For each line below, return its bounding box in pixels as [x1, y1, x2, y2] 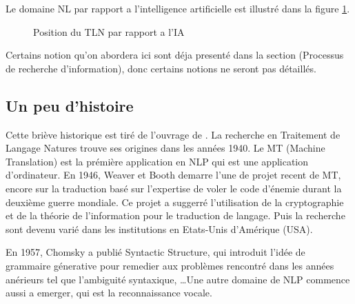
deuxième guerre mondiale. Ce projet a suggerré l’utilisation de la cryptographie [6, 194, 344, 209]
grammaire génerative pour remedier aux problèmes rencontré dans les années [6, 258, 334, 272]
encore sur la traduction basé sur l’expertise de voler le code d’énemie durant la [6, 181, 342, 195]
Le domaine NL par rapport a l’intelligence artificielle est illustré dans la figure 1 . [6, 1, 350, 15]
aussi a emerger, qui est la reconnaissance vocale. [6, 285, 212, 300]
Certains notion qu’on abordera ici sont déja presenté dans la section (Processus [6, 48, 344, 62]
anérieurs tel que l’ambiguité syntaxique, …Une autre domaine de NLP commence [6, 272, 350, 286]
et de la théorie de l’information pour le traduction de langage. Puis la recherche [6, 208, 345, 223]
